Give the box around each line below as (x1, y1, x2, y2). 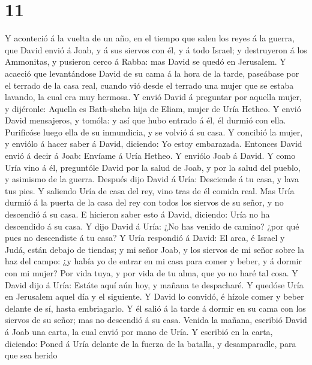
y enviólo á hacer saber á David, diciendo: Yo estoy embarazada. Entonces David (5, 137, 302, 150)
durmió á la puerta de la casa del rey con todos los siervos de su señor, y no (5, 196, 284, 209)
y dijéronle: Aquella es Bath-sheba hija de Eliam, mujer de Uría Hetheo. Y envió (5, 102, 301, 114)
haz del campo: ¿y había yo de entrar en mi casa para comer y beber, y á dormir (5, 255, 302, 267)
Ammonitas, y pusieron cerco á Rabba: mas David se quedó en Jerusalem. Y (5, 55, 286, 68)
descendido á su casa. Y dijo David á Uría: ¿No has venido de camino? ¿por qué (5, 219, 299, 232)
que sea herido (5, 349, 58, 361)
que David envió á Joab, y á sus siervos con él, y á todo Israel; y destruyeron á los (5, 43, 307, 56)
